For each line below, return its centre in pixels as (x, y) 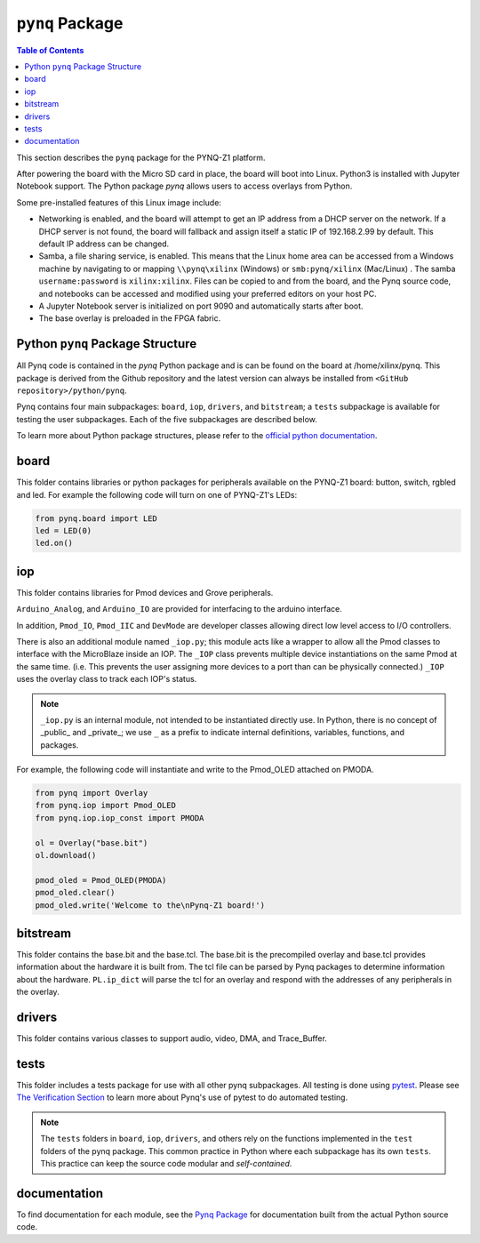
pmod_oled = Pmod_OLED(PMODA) (101, 880)
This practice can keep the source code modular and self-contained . (166, 1164)
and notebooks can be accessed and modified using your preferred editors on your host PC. (208, 293)
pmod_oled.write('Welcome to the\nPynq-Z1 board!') (150, 905)
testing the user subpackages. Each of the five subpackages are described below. (167, 419)
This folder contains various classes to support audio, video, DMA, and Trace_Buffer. (172, 1039)
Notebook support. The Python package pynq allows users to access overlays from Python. (184, 186)
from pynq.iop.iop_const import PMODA (120, 818)
